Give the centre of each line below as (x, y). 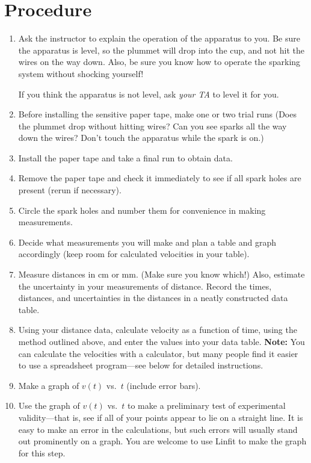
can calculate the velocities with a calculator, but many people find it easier (158, 353)
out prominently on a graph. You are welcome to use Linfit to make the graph (162, 441)
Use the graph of (49, 406)
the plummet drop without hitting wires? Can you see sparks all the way (152, 126)
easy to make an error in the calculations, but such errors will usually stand (158, 429)
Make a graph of (49, 385)
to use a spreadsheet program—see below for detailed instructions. (141, 365)
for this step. (42, 452)
